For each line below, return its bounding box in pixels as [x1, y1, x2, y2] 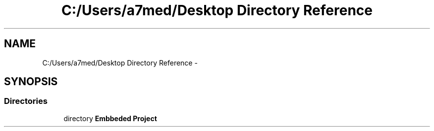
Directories [4, 96, 48, 106]
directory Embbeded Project [63, 114, 157, 123]
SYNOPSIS [4, 75, 58, 88]
